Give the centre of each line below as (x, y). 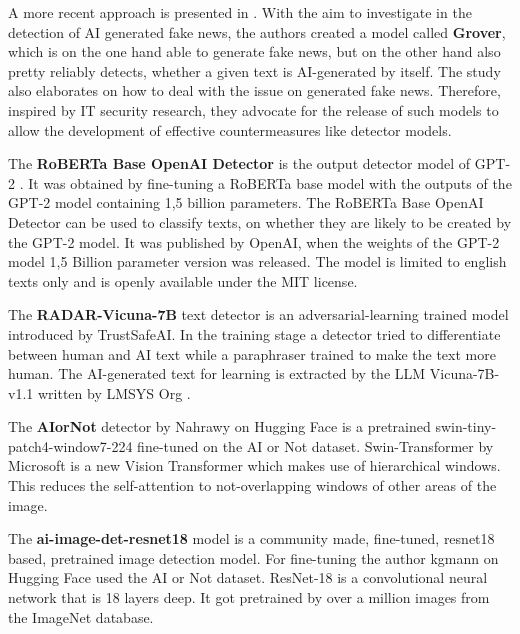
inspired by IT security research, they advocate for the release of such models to (253, 109)
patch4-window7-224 (70, 445)
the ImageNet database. (81, 616)
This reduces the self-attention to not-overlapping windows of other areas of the (252, 485)
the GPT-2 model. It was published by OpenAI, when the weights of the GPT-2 (254, 241)
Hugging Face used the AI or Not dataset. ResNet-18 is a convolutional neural (248, 577)
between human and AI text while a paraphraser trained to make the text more (252, 353)
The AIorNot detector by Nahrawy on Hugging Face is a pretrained (219, 426)
